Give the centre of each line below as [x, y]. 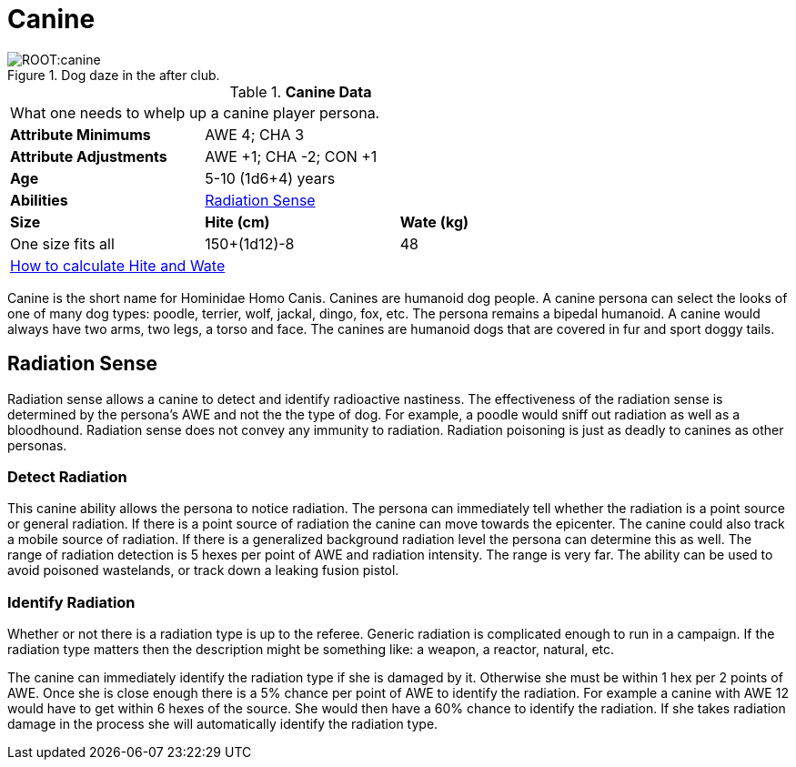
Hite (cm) [237, 222]
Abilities [39, 200]
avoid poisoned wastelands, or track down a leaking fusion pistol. [203, 570]
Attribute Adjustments [89, 156]
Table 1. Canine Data [301, 91]
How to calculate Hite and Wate [118, 265]
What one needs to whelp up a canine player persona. [195, 112]
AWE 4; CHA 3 [255, 134]
